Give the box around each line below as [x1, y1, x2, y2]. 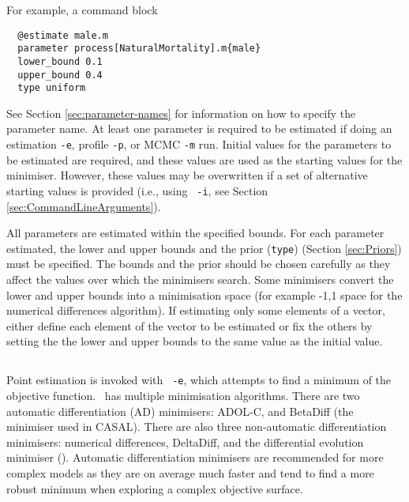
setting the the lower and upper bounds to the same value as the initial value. [6, 333, 383, 349]
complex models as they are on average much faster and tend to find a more [6, 464, 374, 481]
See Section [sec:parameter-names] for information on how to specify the [6, 104, 356, 121]
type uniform [17, 82, 86, 94]
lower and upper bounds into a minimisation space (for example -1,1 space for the [6, 286, 403, 303]
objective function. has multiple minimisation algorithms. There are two [6, 387, 360, 404]
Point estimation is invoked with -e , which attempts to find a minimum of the [6, 372, 392, 388]
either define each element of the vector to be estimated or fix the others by [6, 317, 373, 334]
